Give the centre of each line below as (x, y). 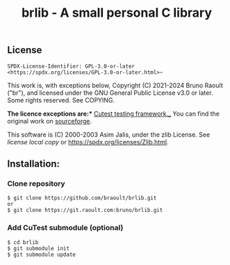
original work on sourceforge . (50, 121)
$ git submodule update (42, 255)
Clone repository (36, 183)
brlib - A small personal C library (117, 13)
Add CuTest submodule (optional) (65, 228)
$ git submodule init (39, 248)
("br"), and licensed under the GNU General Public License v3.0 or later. (110, 93)
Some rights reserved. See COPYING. (61, 100)
